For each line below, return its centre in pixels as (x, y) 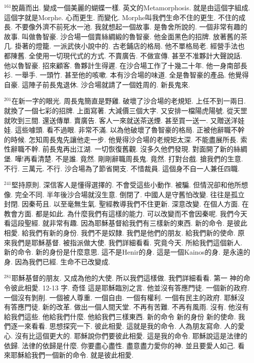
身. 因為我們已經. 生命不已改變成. (57, 261)
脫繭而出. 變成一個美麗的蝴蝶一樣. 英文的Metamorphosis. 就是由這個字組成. (131, 7)
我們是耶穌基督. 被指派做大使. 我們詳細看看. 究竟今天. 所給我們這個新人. (127, 242)
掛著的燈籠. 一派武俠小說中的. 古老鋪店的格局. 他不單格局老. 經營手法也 (130, 46)
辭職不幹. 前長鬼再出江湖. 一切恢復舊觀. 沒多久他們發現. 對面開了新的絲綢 (129, 149)
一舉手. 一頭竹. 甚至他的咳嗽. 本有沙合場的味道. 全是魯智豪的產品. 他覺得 (132, 75)
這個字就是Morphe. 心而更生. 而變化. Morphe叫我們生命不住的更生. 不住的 (121, 17)
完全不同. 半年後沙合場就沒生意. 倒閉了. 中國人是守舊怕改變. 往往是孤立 (130, 194)
